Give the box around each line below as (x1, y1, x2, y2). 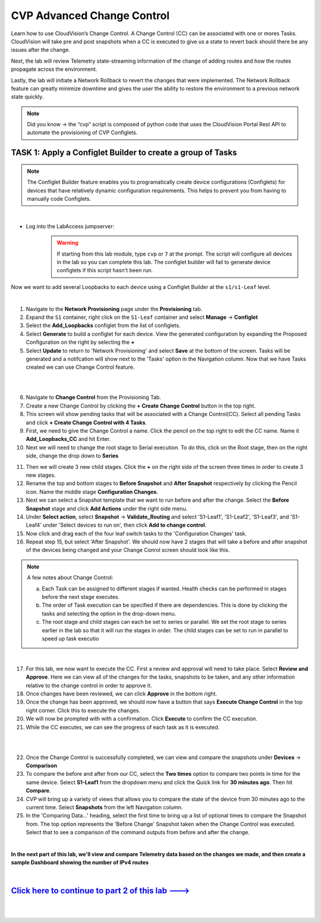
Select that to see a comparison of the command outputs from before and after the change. (26, 829, 250, 836)
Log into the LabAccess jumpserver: (26, 222, 115, 229)
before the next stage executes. (42, 593, 120, 601)
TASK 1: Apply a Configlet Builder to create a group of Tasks (11, 148, 237, 158)
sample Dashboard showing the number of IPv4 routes (11, 859, 149, 866)
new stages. (26, 471, 56, 478)
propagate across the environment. (11, 66, 97, 73)
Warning (56, 239, 78, 247)
